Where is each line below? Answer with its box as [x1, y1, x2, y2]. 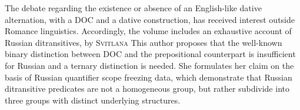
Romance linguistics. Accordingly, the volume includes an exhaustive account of [5, 25, 292, 37]
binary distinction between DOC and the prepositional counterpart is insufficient [5, 48, 296, 60]
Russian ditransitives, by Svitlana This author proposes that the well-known [5, 36, 282, 48]
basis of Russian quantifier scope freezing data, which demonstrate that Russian [5, 71, 292, 83]
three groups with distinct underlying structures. [5, 94, 181, 106]
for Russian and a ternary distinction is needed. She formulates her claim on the [5, 59, 294, 71]
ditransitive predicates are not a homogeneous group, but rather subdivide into [5, 82, 289, 95]
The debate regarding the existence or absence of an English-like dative [5, 2, 262, 14]
